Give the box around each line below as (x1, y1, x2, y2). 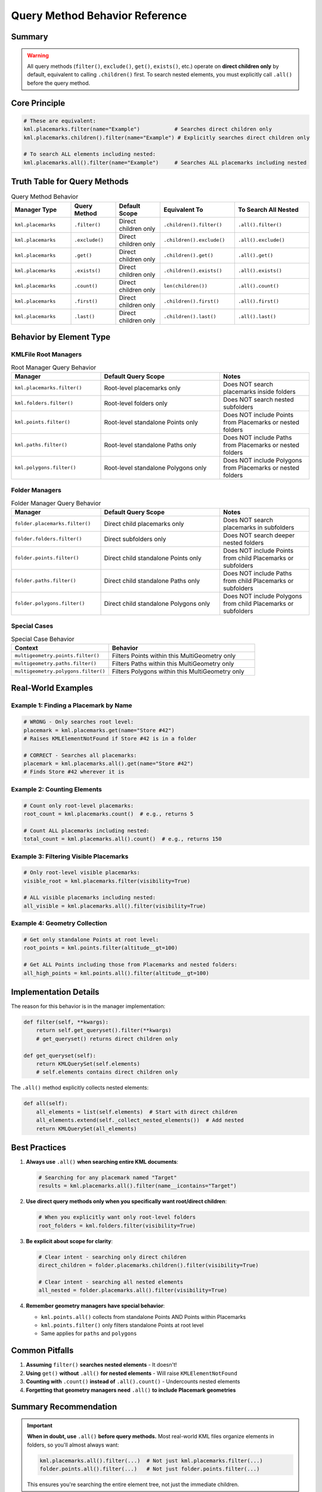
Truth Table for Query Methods (11, 177, 129, 187)
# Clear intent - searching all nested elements (38, 1278, 184, 1286)
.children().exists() (163, 267, 222, 274)
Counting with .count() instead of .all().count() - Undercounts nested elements (26, 1378, 240, 1385)
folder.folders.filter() (14, 536, 82, 542)
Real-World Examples (11, 683, 94, 693)
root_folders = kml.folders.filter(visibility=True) (38, 1222, 196, 1229)
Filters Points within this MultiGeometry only (112, 651, 236, 659)
